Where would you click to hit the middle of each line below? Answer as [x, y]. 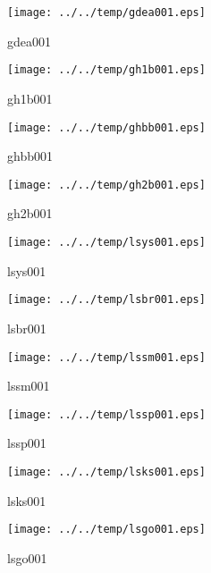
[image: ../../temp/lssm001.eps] [106, 357]
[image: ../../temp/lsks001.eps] [106, 472]
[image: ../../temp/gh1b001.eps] [106, 70]
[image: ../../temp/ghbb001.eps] [106, 127]
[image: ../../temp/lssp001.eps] [106, 414]
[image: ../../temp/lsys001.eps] [106, 242]
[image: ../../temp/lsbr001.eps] [106, 300]
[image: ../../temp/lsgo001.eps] [106, 530]
